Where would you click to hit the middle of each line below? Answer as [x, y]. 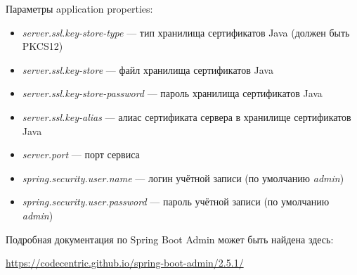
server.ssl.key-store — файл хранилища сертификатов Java [148, 69]
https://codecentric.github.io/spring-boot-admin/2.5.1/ [125, 263]
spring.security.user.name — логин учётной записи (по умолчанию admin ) [183, 178]
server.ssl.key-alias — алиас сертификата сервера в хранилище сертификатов [187, 116]
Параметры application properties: [79, 8]
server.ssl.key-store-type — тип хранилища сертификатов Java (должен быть [186, 32]
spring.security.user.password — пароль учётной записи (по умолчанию [176, 202]
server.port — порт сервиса [81, 154]
